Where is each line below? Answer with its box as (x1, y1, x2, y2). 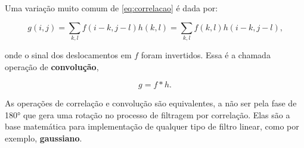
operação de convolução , (5, 60, 99, 73)
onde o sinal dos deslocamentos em (5, 48, 132, 61)
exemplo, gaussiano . (5, 131, 82, 144)
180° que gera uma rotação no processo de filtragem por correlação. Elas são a (5, 108, 290, 121)
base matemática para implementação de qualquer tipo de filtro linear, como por (5, 120, 299, 133)
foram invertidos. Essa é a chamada (141, 48, 271, 61)
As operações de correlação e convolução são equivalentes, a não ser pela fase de (5, 97, 297, 109)
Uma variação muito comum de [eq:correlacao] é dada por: (5, 2, 218, 14)
